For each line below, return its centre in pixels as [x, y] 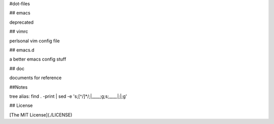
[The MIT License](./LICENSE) [41, 115]
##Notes [19, 87]
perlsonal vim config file [35, 41]
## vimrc [19, 32]
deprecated [22, 22]
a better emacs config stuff [38, 59]
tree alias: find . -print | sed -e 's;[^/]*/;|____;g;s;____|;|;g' [68, 96]
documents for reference [36, 78]
